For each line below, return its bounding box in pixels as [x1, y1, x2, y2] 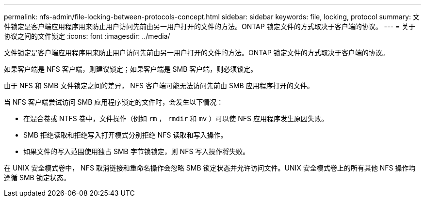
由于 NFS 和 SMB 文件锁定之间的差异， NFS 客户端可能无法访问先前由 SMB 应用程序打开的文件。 [4, 81, 314, 90]
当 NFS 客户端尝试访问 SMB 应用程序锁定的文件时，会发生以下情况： [4, 98, 224, 106]
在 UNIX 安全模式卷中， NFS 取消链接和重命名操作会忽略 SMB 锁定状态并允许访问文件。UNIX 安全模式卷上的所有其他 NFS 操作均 [4, 164, 416, 172]
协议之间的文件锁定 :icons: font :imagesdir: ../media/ [4, 32, 170, 40]
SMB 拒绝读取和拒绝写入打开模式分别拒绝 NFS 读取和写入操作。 [23, 131, 228, 139]
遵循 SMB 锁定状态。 [4, 173, 70, 182]
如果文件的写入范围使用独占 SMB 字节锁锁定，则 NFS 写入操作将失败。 [23, 147, 250, 155]
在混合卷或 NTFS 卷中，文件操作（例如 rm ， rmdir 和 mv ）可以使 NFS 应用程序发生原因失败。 [23, 114, 328, 123]
